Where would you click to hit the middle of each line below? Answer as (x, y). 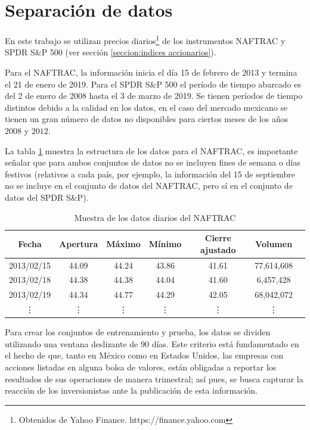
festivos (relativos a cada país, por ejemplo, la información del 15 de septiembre (150, 174)
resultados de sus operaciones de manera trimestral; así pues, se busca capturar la (154, 378)
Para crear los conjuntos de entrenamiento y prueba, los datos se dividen (138, 332)
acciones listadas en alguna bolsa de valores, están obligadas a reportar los (141, 367)
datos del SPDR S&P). (47, 197)
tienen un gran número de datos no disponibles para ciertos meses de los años (147, 119)
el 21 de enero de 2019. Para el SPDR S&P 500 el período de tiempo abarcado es (153, 84)
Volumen (274, 243)
